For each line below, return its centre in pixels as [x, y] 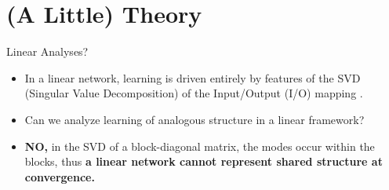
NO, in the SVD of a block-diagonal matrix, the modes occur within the [200, 146]
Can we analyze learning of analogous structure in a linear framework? [194, 119]
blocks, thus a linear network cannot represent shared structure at [204, 161]
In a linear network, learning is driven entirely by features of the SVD [193, 77]
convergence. [60, 176]
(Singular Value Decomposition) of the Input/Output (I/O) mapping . [194, 93]
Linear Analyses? [47, 51]
